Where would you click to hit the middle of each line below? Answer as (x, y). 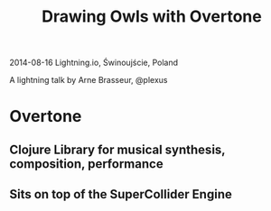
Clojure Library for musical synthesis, (117, 149)
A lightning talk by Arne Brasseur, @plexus (89, 80)
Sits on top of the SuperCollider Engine (121, 194)
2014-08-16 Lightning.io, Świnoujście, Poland (94, 63)
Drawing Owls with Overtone (152, 17)
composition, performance (87, 164)
